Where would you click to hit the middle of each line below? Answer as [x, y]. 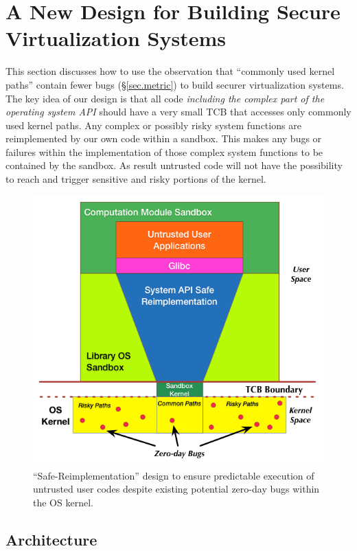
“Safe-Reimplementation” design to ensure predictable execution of [174, 475]
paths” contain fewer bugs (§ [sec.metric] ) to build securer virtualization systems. [175, 84]
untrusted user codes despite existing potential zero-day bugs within [176, 489]
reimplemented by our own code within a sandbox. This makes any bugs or [164, 138]
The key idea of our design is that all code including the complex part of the [165, 98]
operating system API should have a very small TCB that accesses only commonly [178, 112]
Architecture [51, 539]
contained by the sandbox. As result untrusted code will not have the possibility [174, 165]
